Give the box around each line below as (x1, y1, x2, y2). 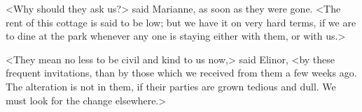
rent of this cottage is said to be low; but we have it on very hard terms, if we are (6, 15, 356, 29)
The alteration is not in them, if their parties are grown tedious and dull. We (6, 79, 336, 93)
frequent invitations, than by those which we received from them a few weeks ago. (6, 65, 357, 80)
